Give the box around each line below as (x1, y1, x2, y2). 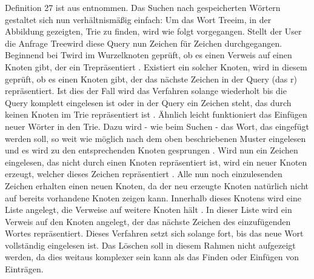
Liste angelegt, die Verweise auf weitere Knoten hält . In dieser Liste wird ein (5, 203, 292, 216)
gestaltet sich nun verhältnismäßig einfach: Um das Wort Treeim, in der (5, 13, 272, 25)
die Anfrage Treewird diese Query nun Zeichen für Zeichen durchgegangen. (5, 36, 282, 49)
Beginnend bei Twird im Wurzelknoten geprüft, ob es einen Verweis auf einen (5, 49, 292, 61)
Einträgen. (5, 263, 44, 275)
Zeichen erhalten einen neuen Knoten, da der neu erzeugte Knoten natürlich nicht (5, 179, 309, 192)
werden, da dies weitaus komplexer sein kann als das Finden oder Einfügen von (5, 250, 299, 263)
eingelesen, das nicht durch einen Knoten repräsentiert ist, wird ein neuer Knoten (5, 155, 307, 168)
